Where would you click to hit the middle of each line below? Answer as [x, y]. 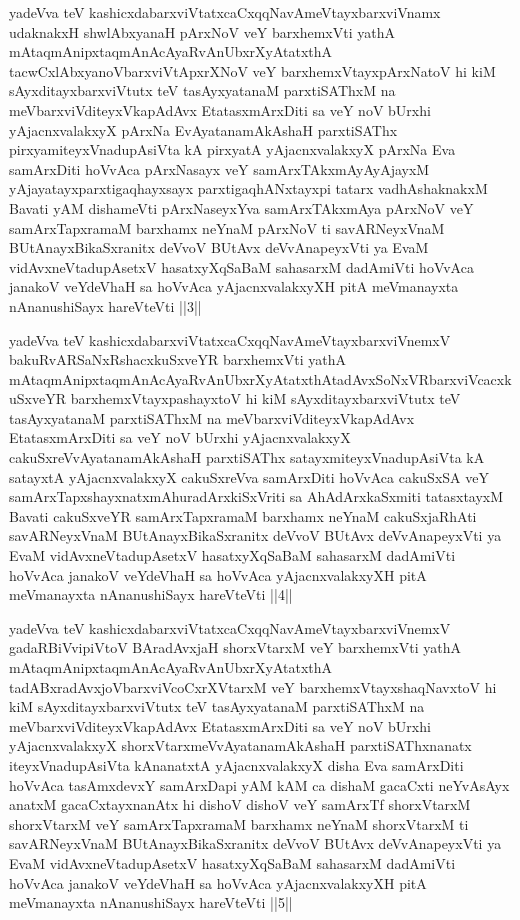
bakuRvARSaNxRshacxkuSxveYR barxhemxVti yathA [177, 359]
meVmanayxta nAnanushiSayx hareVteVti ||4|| [151, 594]
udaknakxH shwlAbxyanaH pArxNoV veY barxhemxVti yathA [202, 31]
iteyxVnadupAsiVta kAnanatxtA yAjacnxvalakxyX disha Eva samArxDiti [236, 764]
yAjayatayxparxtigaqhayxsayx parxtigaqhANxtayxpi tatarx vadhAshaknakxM [248, 188]
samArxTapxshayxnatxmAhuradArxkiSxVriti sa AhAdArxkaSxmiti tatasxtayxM [256, 496]
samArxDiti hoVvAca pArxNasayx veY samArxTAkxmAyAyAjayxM [219, 168]
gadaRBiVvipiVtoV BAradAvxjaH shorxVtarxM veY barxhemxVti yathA [235, 647]
